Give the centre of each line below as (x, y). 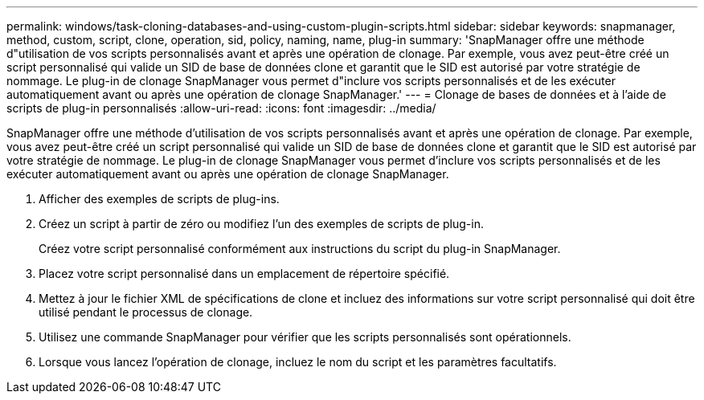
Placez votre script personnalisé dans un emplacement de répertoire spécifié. (244, 273)
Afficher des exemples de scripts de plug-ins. (159, 199)
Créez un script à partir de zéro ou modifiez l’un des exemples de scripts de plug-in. (261, 224)
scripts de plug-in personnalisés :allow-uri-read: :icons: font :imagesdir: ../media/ (221, 108)
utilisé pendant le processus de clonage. (146, 312)
